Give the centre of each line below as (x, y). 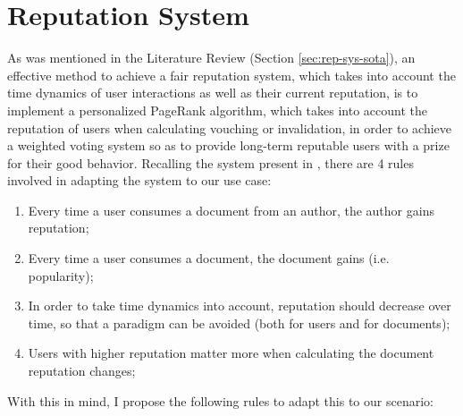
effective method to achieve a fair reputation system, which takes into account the (231, 75)
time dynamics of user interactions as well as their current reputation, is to (213, 93)
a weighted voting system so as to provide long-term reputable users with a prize (228, 145)
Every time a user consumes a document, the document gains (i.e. (209, 258)
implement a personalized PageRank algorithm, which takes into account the (217, 110)
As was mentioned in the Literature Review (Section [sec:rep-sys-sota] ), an (211, 58)
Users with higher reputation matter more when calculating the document (231, 353)
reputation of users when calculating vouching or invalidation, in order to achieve (229, 127)
